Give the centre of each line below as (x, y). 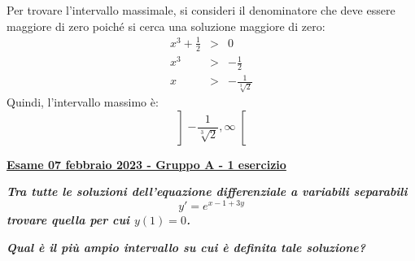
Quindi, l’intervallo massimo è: (83, 102)
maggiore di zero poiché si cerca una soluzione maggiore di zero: (166, 26)
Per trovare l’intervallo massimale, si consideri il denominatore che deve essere (201, 10)
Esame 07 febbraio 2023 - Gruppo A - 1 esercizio (146, 164)
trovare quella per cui (68, 220)
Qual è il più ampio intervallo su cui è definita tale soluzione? (186, 247)
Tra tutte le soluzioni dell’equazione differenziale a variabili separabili (207, 191)
